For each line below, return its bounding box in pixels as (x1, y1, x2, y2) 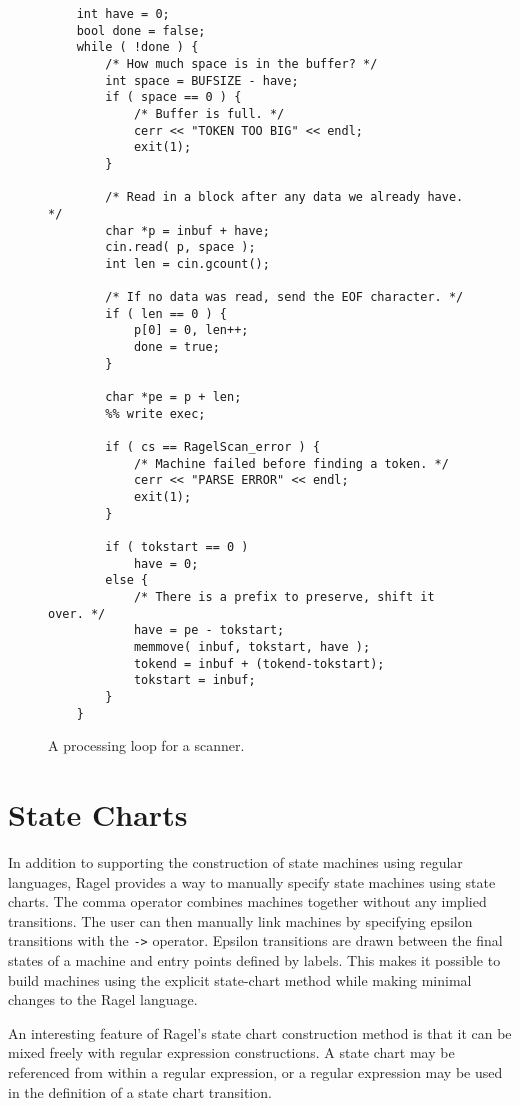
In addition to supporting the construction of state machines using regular (8, 851, 463, 872)
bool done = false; (76, 23, 206, 38)
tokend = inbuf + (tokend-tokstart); (133, 656, 385, 671)
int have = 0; (76, 7, 170, 21)
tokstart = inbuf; (133, 673, 256, 688)
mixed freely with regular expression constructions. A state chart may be (8, 1042, 455, 1063)
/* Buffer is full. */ (133, 106, 285, 121)
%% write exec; (105, 406, 206, 421)
